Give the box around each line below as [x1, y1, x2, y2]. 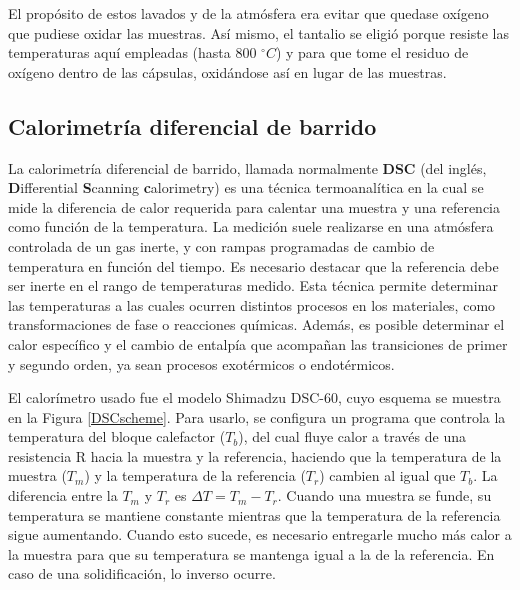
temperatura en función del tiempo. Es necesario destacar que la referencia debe [8, 255, 499, 276]
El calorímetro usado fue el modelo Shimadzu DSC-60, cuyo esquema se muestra [8, 387, 501, 408]
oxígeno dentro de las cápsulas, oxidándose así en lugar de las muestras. [8, 61, 447, 82]
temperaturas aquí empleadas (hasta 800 [8, 42, 257, 63]
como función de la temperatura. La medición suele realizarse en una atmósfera [8, 216, 494, 237]
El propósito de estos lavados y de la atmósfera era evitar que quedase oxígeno [8, 3, 489, 23]
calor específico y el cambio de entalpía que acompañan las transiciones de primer [8, 333, 508, 354]
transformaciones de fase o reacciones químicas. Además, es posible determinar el [8, 314, 505, 335]
